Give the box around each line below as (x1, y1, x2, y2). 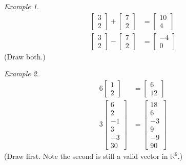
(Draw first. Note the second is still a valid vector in (4, 151, 168, 161)
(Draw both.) (4, 51, 46, 61)
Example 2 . (4, 68, 39, 79)
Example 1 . (4, 1, 39, 11)
